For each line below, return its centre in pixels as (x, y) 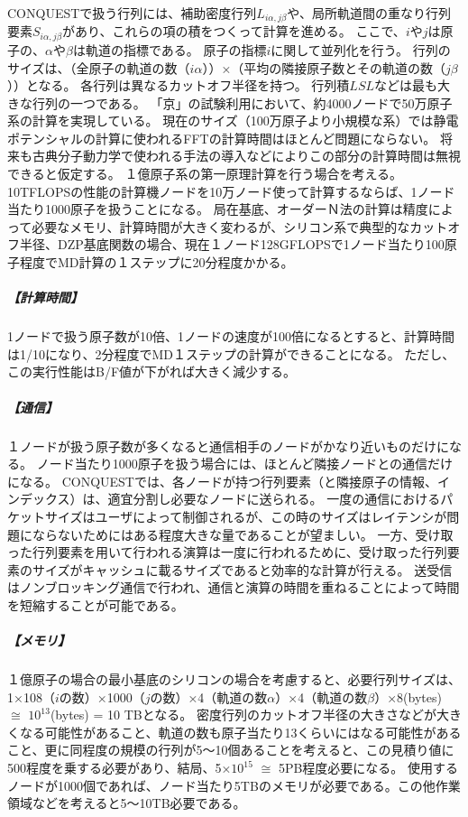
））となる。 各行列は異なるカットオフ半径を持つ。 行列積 (179, 85)
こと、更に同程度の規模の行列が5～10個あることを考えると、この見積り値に (231, 750)
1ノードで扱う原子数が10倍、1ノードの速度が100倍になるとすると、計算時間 (231, 336)
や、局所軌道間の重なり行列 (369, 13)
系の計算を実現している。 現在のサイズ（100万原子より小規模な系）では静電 (233, 121)
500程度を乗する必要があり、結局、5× (119, 767)
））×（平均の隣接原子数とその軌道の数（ (324, 67)
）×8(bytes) (408, 696)
